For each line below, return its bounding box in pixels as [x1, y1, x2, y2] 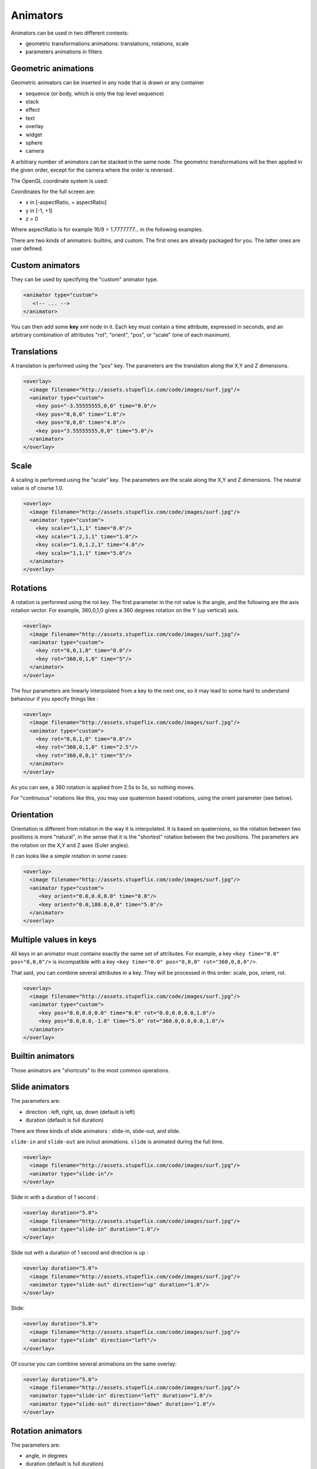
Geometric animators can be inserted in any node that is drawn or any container [11, 79, 205, 86]
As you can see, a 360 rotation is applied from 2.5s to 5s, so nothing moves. [11, 783, 195, 790]
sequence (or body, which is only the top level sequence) [25, 90, 164, 97]
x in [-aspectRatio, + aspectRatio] [25, 199, 107, 206]
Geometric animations [11, 63, 94, 73]
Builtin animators [11, 1051, 75, 1061]
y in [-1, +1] [25, 207, 53, 214]
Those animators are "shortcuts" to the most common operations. [11, 1066, 170, 1074]
